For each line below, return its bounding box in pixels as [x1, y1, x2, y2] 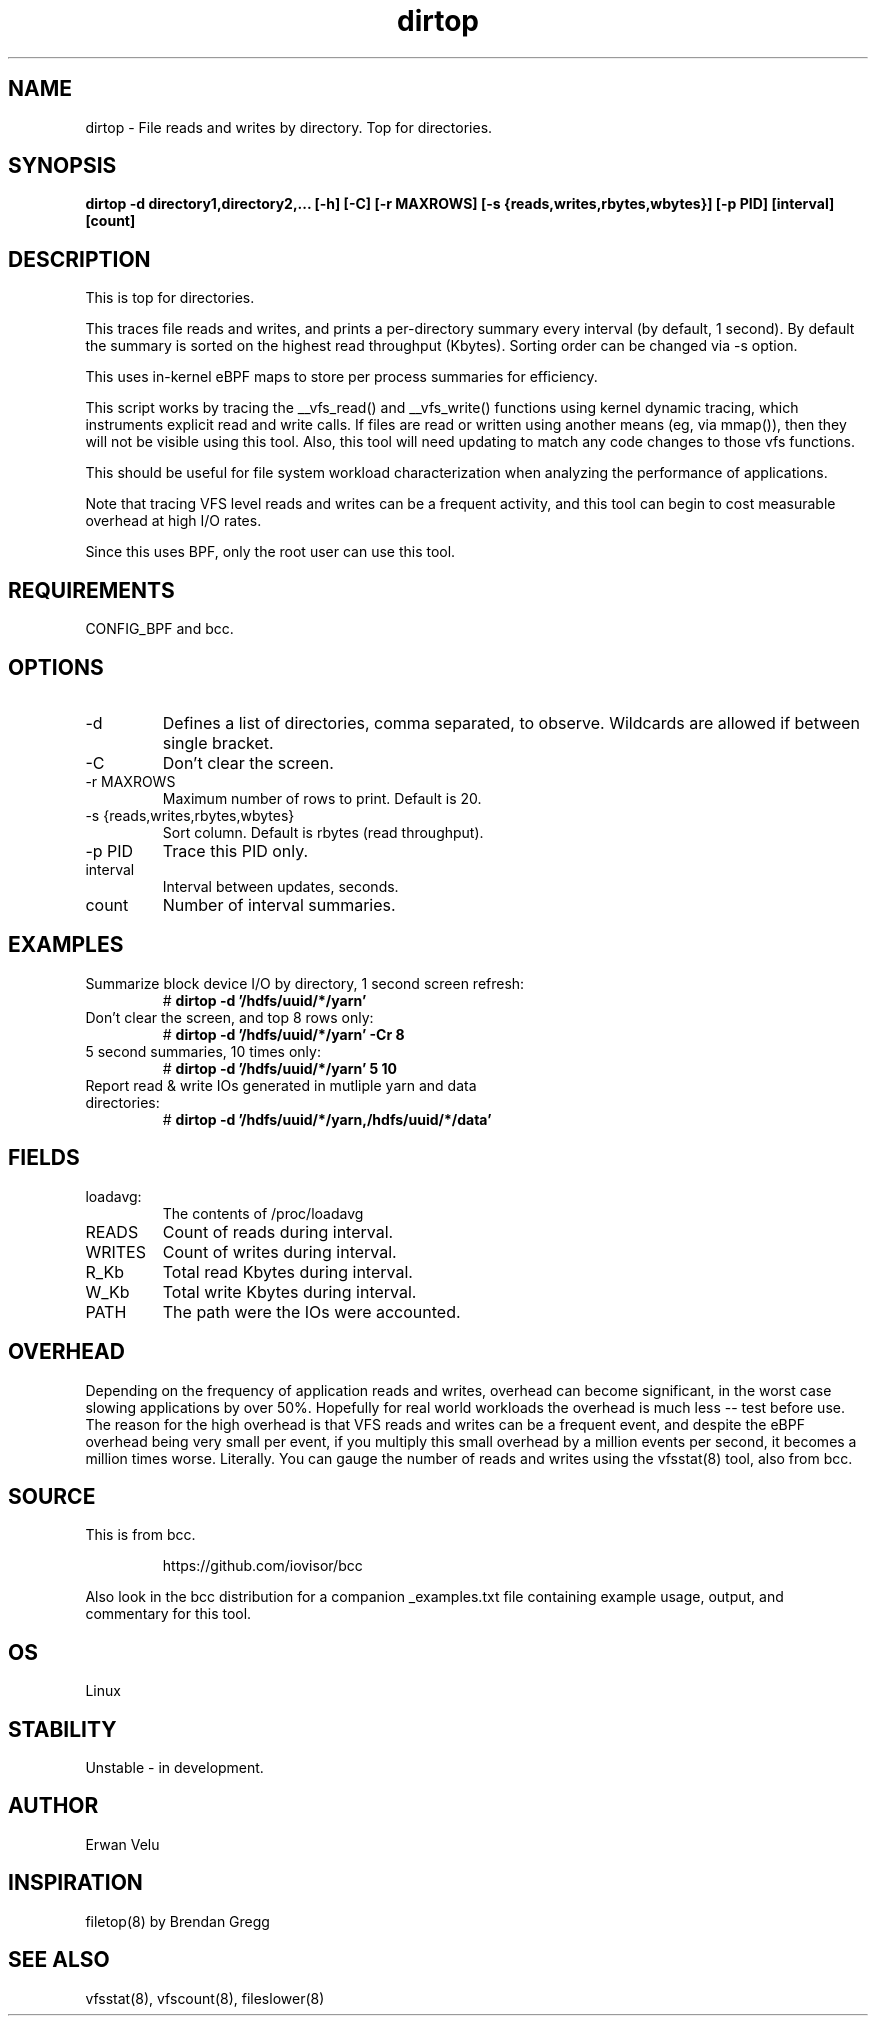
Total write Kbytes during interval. [162, 1281, 417, 1302]
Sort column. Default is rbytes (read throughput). [162, 823, 484, 841]
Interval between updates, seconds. [162, 877, 399, 895]
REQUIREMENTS [8, 577, 175, 603]
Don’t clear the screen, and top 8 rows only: [85, 1008, 374, 1026]
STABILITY [8, 1716, 117, 1742]
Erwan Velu [85, 1835, 160, 1853]
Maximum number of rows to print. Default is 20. [162, 789, 482, 807]
